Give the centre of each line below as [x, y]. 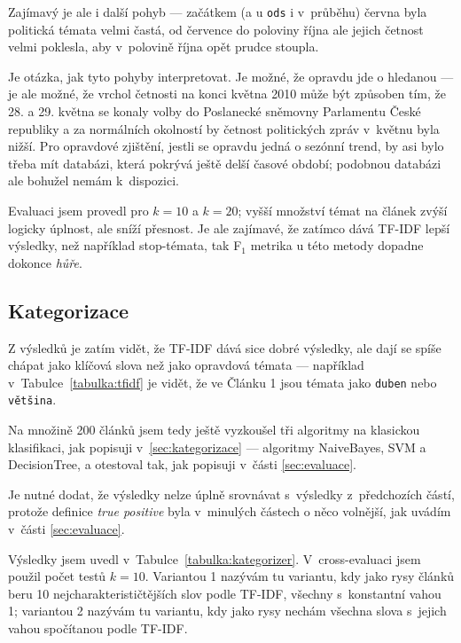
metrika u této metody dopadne [337, 245]
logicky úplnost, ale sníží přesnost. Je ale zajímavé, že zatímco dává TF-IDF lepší [229, 227]
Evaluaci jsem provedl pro [78, 210]
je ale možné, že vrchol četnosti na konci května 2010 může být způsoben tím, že [227, 94]
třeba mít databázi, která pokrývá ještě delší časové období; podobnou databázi [225, 163]
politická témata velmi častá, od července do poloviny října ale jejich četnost [216, 29]
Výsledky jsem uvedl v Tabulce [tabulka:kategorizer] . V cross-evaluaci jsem [215, 558]
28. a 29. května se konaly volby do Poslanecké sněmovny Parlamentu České [215, 111]
